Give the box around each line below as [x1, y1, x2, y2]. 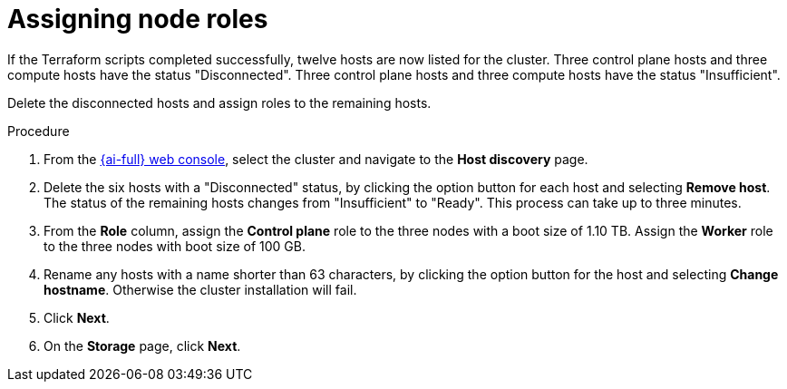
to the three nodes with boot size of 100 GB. [44, 238, 306, 254]
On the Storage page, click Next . [44, 337, 241, 354]
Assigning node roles [7, 4, 268, 34]
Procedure [7, 122, 70, 139]
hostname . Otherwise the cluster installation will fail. [44, 281, 357, 297]
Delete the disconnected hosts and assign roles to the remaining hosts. [7, 94, 432, 111]
